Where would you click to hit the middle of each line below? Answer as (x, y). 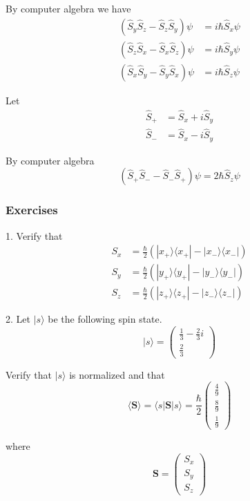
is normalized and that (117, 374)
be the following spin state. (105, 319)
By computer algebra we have (68, 8)
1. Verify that (34, 235)
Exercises (32, 210)
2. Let (18, 319)
